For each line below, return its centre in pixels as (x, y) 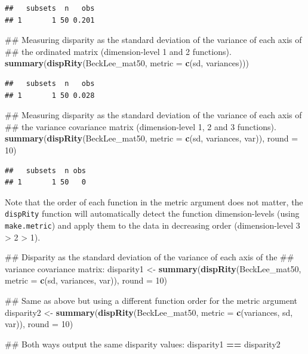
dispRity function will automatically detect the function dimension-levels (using (152, 213)
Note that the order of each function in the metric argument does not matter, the (154, 201)
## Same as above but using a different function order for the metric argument (151, 300)
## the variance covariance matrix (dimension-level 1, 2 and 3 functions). (141, 126)
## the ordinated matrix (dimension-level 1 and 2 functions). (118, 51)
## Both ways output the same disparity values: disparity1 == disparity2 (143, 344)
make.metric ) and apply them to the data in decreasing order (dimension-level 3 (153, 225)
